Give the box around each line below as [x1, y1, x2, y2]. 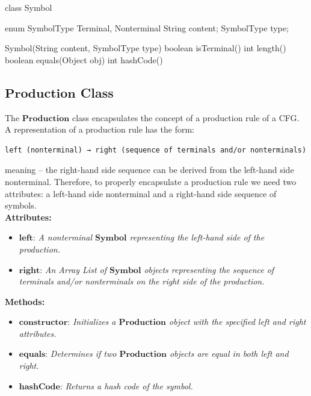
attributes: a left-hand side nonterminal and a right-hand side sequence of [5, 187, 277, 200]
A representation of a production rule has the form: [5, 123, 194, 136]
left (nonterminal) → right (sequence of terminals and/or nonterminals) [5, 145, 307, 154]
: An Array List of [40, 263, 106, 275]
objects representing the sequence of [144, 263, 274, 275]
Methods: [5, 295, 45, 307]
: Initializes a [67, 315, 116, 328]
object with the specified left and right [169, 315, 306, 328]
